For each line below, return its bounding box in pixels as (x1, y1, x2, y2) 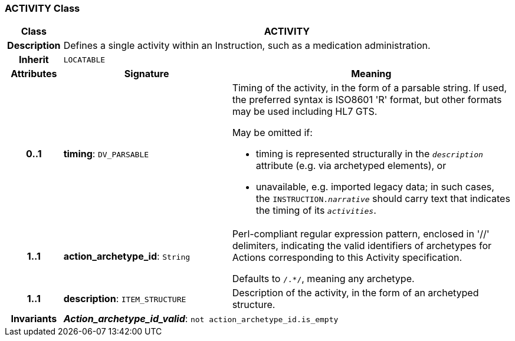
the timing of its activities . (255, 204, 376, 217)
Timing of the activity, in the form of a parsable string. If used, (232, 82, 507, 94)
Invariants (11, 313, 57, 325)
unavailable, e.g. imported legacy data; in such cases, (255, 181, 494, 193)
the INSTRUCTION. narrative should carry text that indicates (255, 193, 510, 205)
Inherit (18, 54, 49, 66)
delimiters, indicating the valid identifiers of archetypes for (232, 240, 492, 252)
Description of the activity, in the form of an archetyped (232, 287, 479, 299)
